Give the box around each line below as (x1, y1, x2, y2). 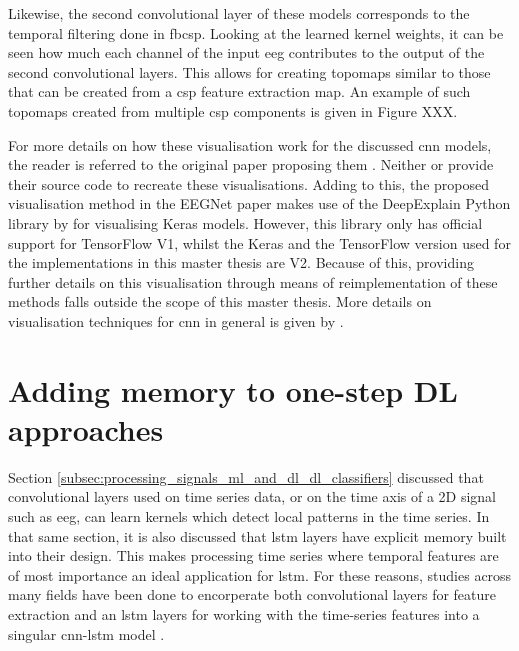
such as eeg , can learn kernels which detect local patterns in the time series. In (8, 506, 490, 526)
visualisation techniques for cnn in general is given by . (8, 310, 344, 331)
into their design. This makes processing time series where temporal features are (8, 545, 499, 566)
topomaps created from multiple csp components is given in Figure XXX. (8, 100, 458, 121)
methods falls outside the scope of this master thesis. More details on (8, 291, 432, 312)
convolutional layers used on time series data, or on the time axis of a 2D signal (8, 486, 497, 507)
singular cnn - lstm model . (8, 623, 165, 644)
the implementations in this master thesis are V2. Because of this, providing (8, 252, 474, 273)
